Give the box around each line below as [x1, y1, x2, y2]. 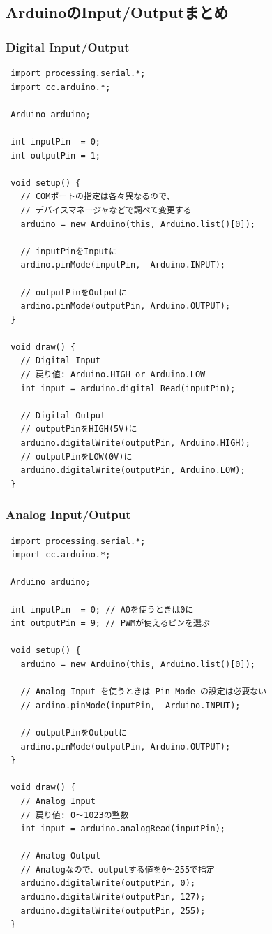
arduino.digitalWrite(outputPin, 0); [20, 878, 196, 889]
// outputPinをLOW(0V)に [20, 451, 133, 462]
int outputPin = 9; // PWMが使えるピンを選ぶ [10, 618, 210, 629]
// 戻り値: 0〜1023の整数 [20, 810, 129, 820]
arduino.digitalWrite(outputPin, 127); [20, 892, 206, 903]
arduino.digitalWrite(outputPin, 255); [20, 905, 206, 916]
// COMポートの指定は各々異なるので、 [20, 191, 175, 202]
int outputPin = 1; [10, 150, 101, 161]
